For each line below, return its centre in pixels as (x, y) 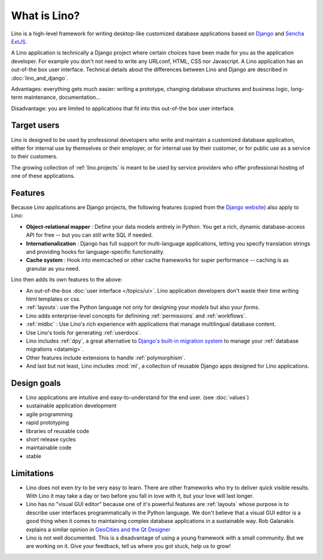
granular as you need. (53, 268)
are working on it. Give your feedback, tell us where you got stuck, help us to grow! (128, 546)
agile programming (49, 414)
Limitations (32, 473)
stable (34, 456)
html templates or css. (53, 299)
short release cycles (51, 439)
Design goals (36, 383)
